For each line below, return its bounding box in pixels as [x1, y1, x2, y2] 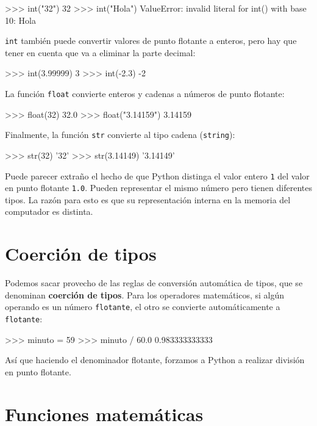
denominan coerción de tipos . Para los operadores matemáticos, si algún [5, 288, 285, 301]
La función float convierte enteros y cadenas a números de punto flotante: [5, 87, 285, 100]
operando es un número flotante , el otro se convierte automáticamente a [5, 300, 280, 313]
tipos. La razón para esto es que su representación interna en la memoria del [5, 193, 291, 206]
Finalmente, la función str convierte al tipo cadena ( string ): [5, 128, 235, 141]
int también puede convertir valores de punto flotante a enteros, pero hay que [5, 34, 297, 47]
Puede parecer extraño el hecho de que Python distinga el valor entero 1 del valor [5, 169, 310, 182]
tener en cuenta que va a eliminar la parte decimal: [5, 46, 196, 59]
